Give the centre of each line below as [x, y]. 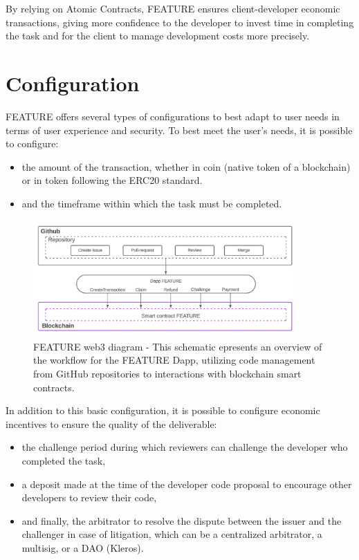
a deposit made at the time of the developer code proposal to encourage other [187, 484]
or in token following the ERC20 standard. [112, 180]
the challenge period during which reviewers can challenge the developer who [185, 447]
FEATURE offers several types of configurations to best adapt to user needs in [173, 116]
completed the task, [64, 461]
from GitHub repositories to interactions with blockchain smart [167, 374]
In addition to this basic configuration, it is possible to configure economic [163, 410]
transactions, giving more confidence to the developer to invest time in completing [180, 22]
